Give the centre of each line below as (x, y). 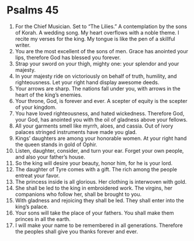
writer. (23, 45)
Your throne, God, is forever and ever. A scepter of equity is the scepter (101, 101)
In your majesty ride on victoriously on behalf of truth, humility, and (96, 76)
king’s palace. (32, 206)
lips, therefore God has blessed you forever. (68, 57)
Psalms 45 (33, 10)
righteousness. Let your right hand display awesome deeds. (87, 82)
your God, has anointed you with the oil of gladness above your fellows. (101, 119)
